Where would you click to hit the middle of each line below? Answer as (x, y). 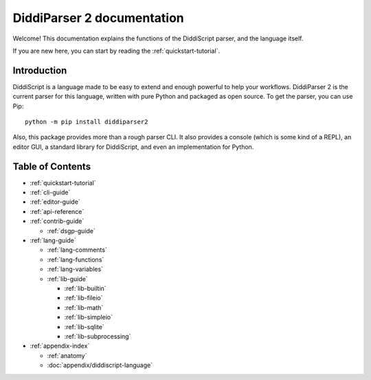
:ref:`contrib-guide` (57, 221)
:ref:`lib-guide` (68, 278)
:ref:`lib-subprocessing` (98, 336)
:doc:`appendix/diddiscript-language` (100, 365)
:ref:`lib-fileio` (83, 298)
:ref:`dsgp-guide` (71, 230)
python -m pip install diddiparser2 (87, 122)
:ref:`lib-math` (84, 307)
